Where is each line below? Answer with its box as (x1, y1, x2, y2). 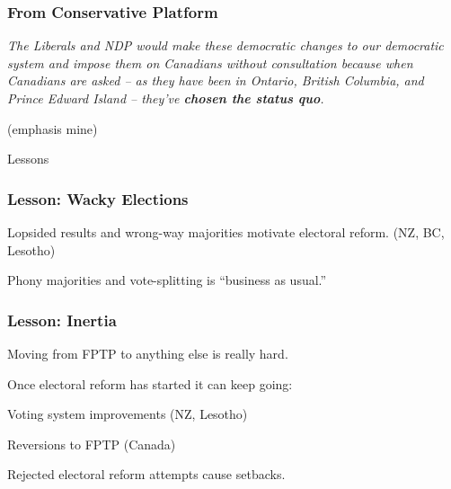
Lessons (7, 149, 49, 168)
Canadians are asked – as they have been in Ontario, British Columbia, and (7, 71, 424, 90)
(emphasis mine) (7, 119, 98, 138)
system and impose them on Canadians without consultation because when (7, 53, 413, 72)
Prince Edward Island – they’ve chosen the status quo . (7, 89, 324, 107)
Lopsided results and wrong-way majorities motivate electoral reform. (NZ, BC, (7, 223, 445, 241)
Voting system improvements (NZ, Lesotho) (7, 405, 248, 423)
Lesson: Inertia (7, 308, 117, 331)
